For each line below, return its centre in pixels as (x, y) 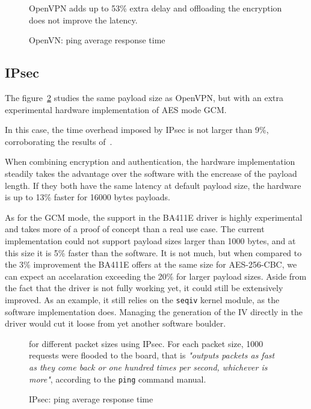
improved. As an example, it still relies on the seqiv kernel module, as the (142, 299)
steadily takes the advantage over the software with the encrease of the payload (151, 173)
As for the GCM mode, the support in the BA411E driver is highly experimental (154, 217)
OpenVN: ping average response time (97, 40)
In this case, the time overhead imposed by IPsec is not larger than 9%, (137, 130)
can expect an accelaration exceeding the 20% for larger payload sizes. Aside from (156, 276)
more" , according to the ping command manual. (118, 379)
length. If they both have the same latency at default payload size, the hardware (153, 185)
